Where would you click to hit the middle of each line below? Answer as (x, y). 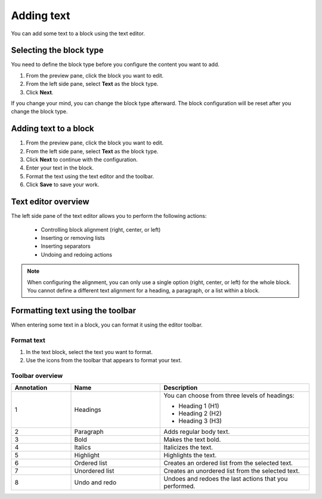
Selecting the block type (57, 50)
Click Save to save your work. (63, 184)
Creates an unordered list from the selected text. (232, 471)
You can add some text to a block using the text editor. (78, 33)
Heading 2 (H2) (200, 414)
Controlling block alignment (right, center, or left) (101, 229)
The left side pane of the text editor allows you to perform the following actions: (109, 216)
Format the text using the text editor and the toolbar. (90, 176)
